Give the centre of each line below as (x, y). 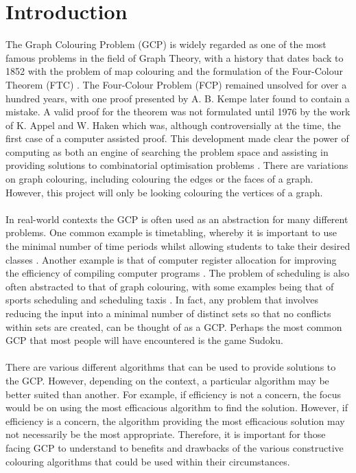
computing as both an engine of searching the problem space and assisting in (167, 151)
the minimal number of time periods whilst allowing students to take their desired (178, 246)
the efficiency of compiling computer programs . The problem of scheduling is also (178, 273)
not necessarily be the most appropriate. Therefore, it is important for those (166, 434)
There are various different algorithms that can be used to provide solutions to (171, 367)
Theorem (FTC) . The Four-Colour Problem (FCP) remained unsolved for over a (176, 84)
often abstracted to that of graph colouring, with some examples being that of (170, 286)
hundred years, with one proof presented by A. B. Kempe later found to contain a (178, 98)
